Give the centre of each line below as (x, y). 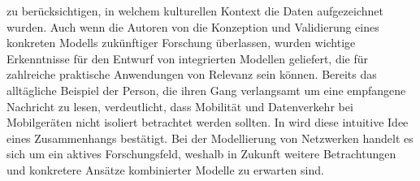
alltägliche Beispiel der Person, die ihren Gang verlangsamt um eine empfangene (206, 90)
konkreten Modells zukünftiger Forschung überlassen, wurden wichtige (181, 43)
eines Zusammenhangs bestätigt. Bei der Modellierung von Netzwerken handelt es (210, 138)
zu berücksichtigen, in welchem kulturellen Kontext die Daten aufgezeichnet (195, 11)
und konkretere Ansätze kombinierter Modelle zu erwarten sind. (165, 169)
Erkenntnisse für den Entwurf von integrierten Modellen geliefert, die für (187, 58)
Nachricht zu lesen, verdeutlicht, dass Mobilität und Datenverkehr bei (180, 106)
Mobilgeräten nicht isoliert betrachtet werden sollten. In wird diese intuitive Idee (208, 122)
